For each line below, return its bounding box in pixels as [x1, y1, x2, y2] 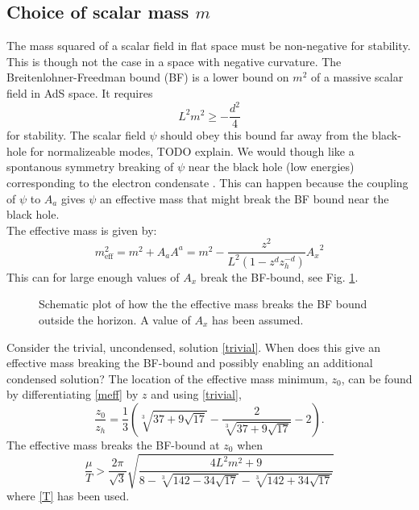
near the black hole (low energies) [188, 158, 355, 175]
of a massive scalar [310, 69, 404, 86]
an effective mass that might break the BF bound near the [100, 190, 389, 207]
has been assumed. [211, 311, 304, 328]
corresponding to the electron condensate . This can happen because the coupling [6, 173, 409, 190]
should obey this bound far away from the [160, 127, 368, 144]
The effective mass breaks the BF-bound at [6, 436, 220, 453]
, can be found [341, 370, 413, 387]
